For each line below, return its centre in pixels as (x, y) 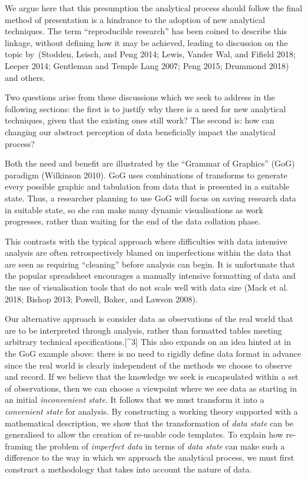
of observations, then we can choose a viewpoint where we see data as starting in (151, 388)
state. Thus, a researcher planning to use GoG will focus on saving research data (151, 198)
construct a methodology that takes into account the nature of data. (128, 469)
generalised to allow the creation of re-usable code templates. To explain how (144, 434)
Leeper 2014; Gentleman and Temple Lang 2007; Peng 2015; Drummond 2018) (147, 65)
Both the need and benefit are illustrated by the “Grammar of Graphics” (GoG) (150, 163)
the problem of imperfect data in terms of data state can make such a (160, 446)
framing (19, 446)
